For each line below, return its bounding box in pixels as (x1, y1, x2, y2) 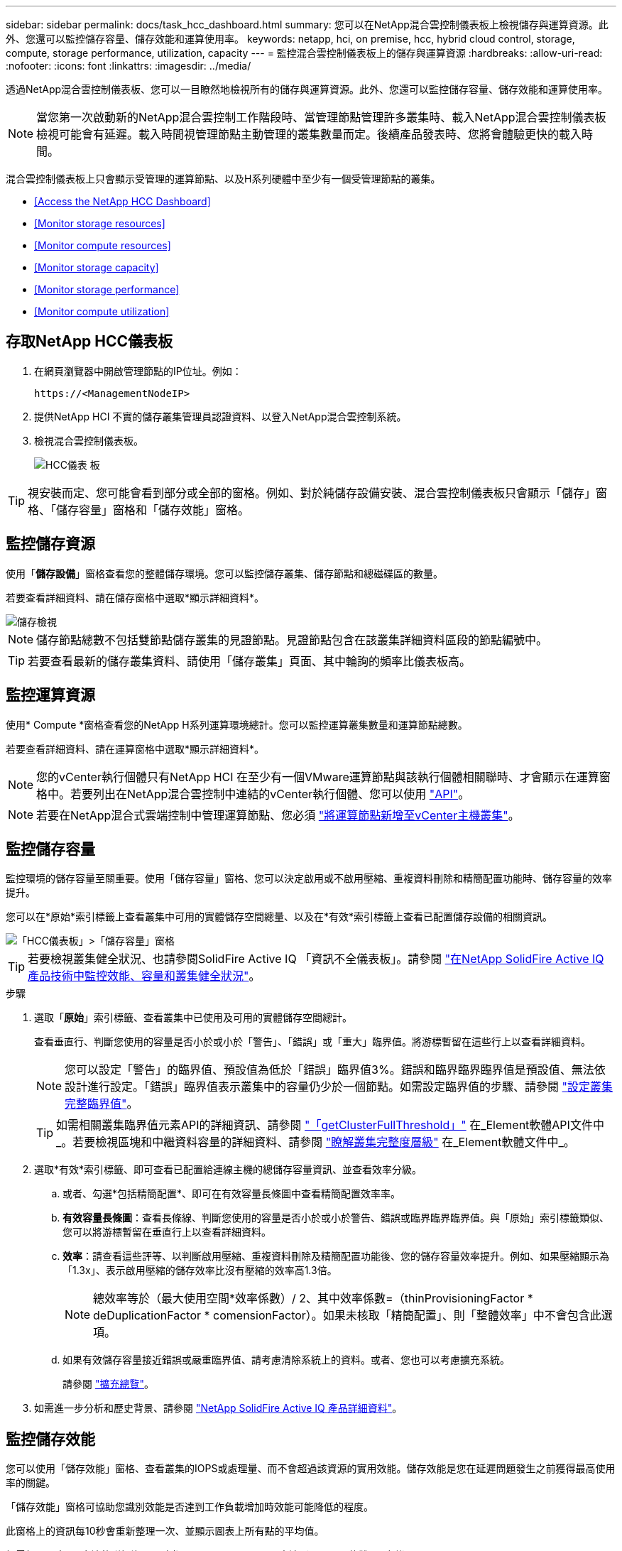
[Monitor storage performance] (34, 283, 180, 295)
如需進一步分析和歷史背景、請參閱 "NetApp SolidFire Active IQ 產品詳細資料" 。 (34, 1402, 403, 1415)
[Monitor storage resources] (34, 217, 165, 229)
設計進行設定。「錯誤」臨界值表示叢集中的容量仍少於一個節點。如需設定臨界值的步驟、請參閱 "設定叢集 (65, 1079, 613, 1094)
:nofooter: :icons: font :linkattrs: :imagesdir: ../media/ (6, 60, 251, 72)
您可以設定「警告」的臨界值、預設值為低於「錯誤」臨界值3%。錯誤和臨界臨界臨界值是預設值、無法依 (65, 1062, 606, 1077)
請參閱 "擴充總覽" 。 (62, 1378, 154, 1391)
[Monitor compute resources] (34, 239, 171, 251)
